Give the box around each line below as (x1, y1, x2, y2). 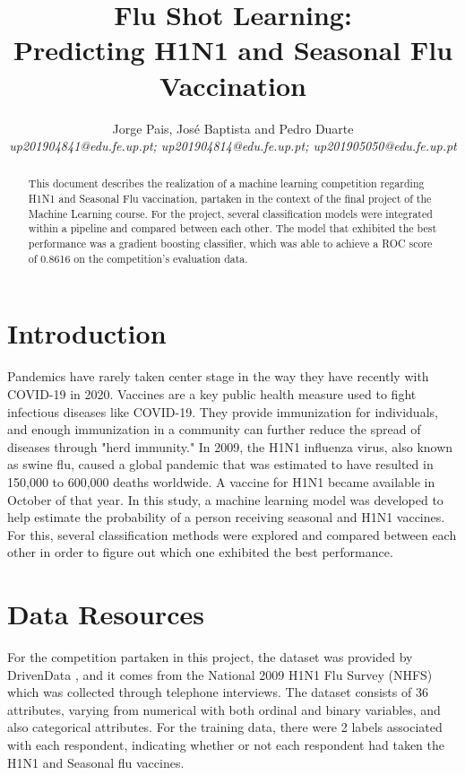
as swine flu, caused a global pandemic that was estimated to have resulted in (7, 455, 434, 474)
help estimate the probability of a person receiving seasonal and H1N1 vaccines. (7, 508, 445, 527)
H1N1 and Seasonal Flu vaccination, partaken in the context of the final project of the (28, 191, 432, 206)
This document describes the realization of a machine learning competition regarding (28, 176, 425, 191)
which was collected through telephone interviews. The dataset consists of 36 (7, 683, 428, 701)
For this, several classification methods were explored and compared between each (7, 525, 457, 544)
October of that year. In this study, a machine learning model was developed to (7, 490, 443, 509)
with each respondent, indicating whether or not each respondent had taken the (7, 735, 444, 753)
